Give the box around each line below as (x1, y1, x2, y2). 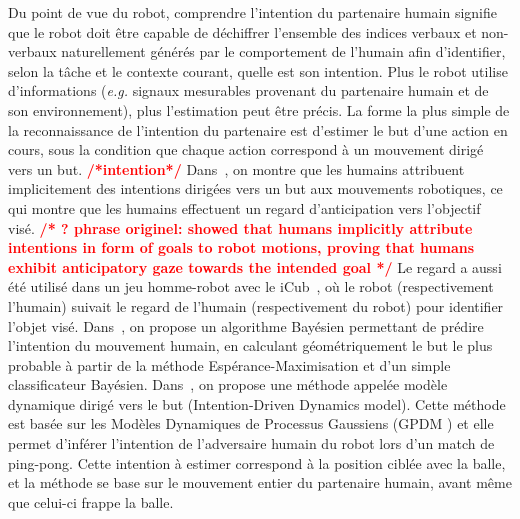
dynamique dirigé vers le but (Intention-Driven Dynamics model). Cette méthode (8, 393, 506, 414)
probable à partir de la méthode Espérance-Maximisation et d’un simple (8, 354, 451, 375)
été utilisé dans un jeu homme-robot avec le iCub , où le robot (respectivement (8, 276, 494, 297)
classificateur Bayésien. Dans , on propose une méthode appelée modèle (8, 374, 448, 395)
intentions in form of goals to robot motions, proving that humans (8, 237, 475, 258)
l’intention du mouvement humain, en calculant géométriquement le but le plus (8, 335, 493, 356)
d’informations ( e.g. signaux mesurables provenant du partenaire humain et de (8, 80, 489, 101)
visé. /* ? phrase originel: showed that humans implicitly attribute (8, 217, 473, 238)
